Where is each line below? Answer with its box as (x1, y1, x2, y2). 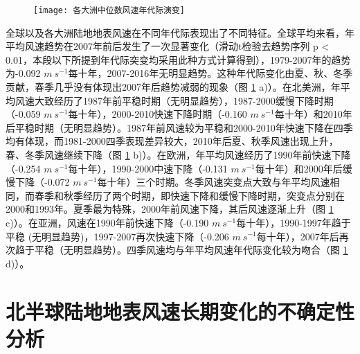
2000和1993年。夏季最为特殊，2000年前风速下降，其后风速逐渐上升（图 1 (6, 202, 334, 216)
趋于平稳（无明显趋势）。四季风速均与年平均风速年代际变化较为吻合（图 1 (15, 242, 348, 257)
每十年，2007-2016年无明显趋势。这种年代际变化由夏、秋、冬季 (68, 66, 353, 80)
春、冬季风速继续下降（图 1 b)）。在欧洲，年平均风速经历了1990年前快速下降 (6, 148, 351, 161)
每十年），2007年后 (256, 229, 339, 243)
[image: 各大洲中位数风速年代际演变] (33, 6, 186, 15)
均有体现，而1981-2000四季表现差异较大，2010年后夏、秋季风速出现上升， (6, 134, 339, 148)
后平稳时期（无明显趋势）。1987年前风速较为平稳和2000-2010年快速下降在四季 (6, 120, 353, 134)
